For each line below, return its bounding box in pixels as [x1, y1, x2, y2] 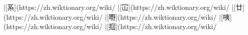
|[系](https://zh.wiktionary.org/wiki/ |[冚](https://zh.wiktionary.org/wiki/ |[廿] [3, 2, 245, 12]
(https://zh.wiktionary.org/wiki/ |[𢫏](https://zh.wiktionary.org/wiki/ [3, 21, 217, 32]
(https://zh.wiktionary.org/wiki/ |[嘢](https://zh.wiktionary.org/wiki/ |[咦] [3, 11, 232, 22]
